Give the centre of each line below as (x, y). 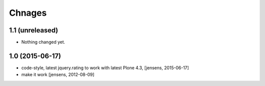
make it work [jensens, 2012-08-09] (58, 75)
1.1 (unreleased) (34, 30)
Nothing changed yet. (43, 42)
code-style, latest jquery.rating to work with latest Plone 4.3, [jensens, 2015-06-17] (105, 68)
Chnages (28, 13)
